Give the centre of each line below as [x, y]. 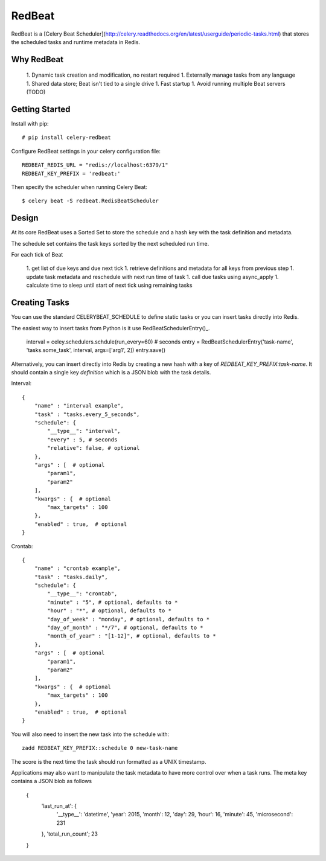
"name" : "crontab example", [77, 568]
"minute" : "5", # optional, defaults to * [113, 602]
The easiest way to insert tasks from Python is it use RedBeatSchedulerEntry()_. [110, 328]
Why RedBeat [37, 59]
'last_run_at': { [59, 806]
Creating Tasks [40, 303]
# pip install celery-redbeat [67, 138]
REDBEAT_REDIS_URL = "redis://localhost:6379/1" [95, 165]
